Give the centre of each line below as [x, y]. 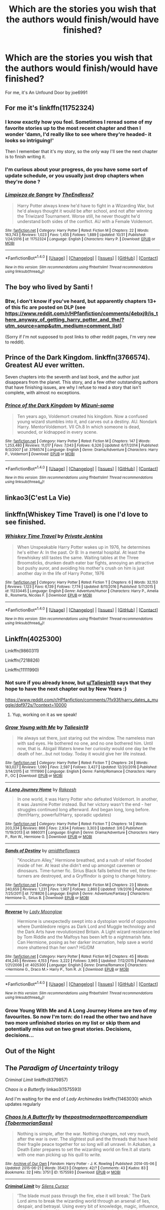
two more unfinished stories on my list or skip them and [73, 1022]
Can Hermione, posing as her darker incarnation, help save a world [85, 942]
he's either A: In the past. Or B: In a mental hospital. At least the [81, 552]
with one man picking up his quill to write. [59, 1155]
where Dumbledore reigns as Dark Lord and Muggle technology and [86, 927]
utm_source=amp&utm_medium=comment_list [63, 326]
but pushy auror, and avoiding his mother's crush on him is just [81, 568]
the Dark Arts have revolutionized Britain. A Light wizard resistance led [88, 932]
